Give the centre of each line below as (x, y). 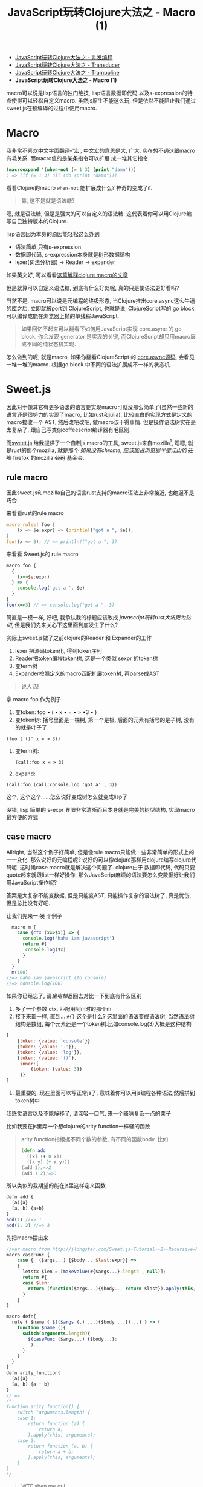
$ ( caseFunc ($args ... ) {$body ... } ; (73, 1339)
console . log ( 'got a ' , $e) (51, 588)
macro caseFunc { (28, 1255)
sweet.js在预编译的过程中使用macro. (52, 108)
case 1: (27, 1418)
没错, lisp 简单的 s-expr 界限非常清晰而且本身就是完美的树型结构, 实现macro (101, 809)
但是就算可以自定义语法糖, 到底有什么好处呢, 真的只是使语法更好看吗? (93, 288)
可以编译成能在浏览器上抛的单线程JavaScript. (63, 315)
